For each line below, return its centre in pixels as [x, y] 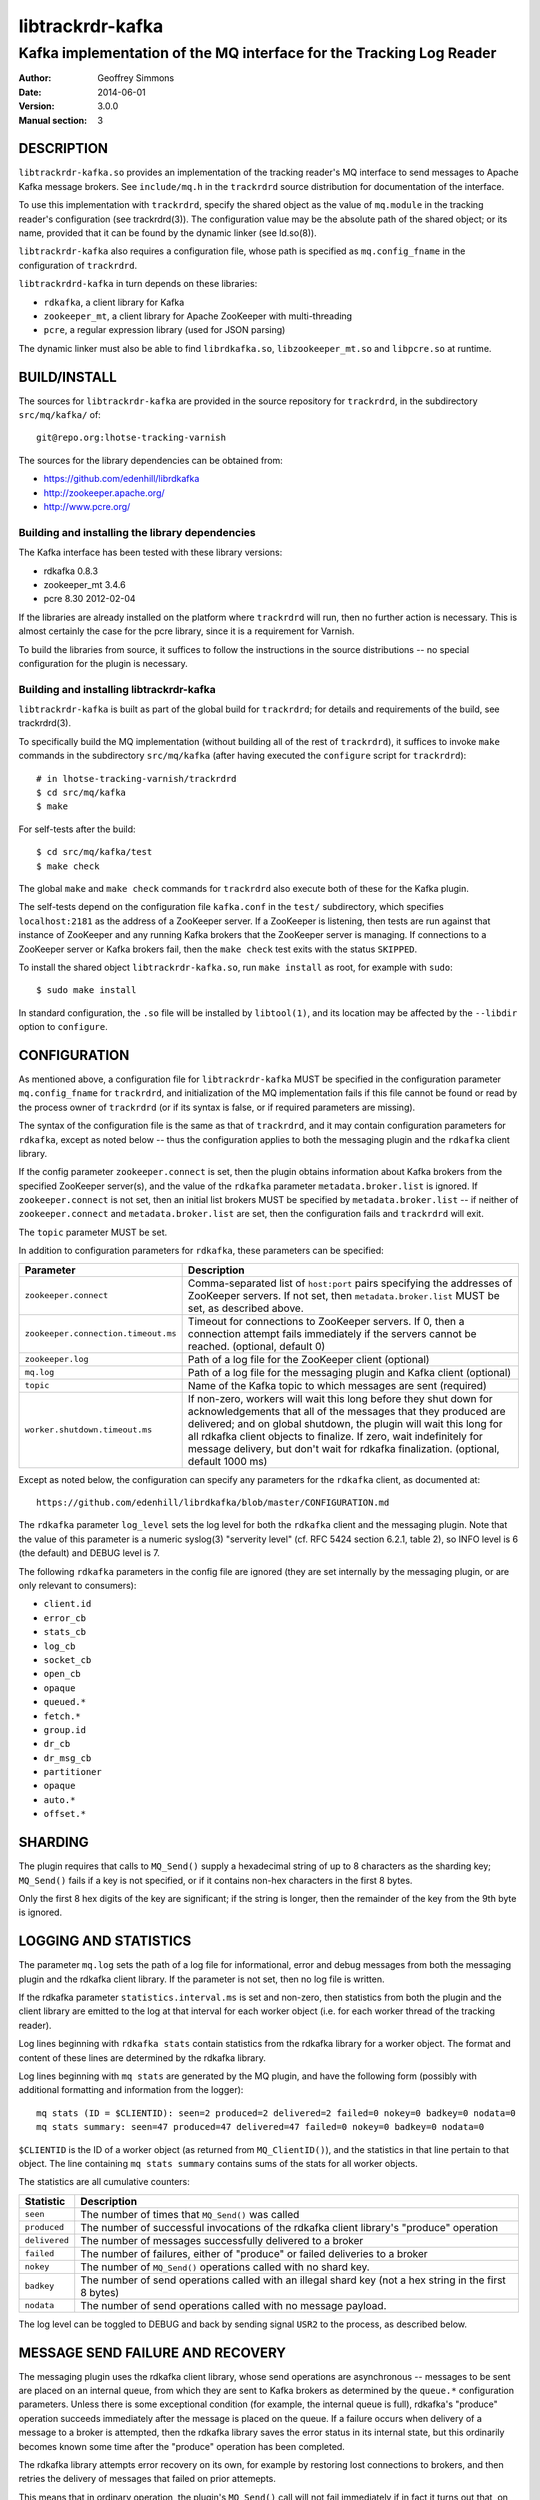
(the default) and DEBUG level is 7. [89, 1553]
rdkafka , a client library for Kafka [114, 302]
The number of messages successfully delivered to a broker [222, 2240]
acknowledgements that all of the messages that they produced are [346, 1411]
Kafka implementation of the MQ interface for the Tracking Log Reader [257, 53]
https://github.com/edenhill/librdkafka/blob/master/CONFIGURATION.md [213, 1503]
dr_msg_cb [67, 1758]
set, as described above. [245, 1308]
